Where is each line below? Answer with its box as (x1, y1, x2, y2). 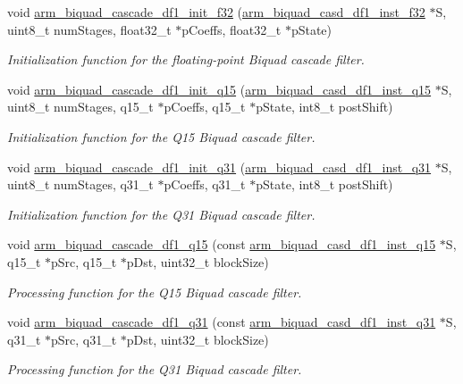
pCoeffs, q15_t (164, 97, 246, 116)
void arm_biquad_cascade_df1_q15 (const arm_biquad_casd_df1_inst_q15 (7, 235, 436, 254)
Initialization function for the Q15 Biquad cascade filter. (7, 127, 316, 146)
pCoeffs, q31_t (164, 175, 246, 194)
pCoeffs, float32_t (181, 20, 282, 38)
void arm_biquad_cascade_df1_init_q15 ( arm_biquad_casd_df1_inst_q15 (7, 79, 432, 98)
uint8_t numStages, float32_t (7, 20, 172, 38)
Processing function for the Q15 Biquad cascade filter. (7, 282, 302, 301)
